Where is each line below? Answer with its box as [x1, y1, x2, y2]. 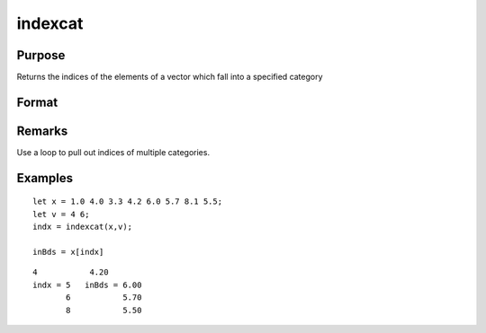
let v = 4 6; [32, 209, 90, 219]
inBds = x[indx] [32, 247, 104, 257]
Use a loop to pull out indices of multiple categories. [16, 146, 211, 157]
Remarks [16, 123, 68, 138]
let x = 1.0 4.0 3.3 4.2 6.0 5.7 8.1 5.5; [32, 197, 223, 206]
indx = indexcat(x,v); [32, 222, 133, 232]
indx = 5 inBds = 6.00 [32, 279, 142, 290]
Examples [16, 171, 74, 186]
